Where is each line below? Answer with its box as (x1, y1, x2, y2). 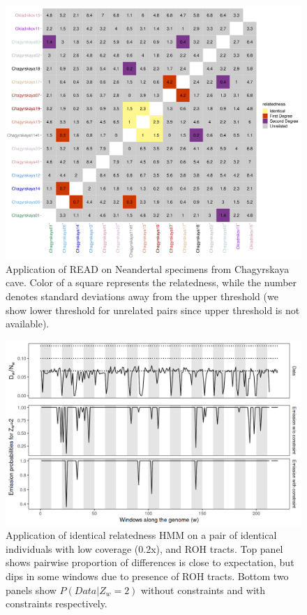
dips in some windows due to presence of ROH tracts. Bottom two (6, 569, 289, 584)
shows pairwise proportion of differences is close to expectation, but (6, 555, 294, 570)
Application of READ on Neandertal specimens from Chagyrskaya (6, 261, 290, 276)
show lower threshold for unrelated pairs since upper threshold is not (6, 302, 300, 317)
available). (6, 316, 50, 331)
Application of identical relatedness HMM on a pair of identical (6, 528, 277, 542)
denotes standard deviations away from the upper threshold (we (6, 288, 278, 303)
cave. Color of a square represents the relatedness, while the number (6, 275, 297, 290)
